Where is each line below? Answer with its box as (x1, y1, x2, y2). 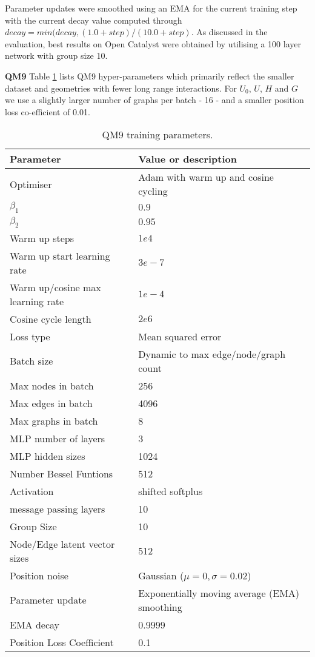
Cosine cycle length (10, 311, 91, 326)
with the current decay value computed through (5, 13, 182, 26)
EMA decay (10, 617, 60, 632)
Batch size (10, 354, 53, 368)
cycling (138, 184, 168, 198)
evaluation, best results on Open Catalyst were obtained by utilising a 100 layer (5, 37, 301, 50)
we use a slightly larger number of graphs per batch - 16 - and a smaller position (5, 93, 304, 106)
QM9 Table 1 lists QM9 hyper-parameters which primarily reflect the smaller (5, 69, 294, 82)
